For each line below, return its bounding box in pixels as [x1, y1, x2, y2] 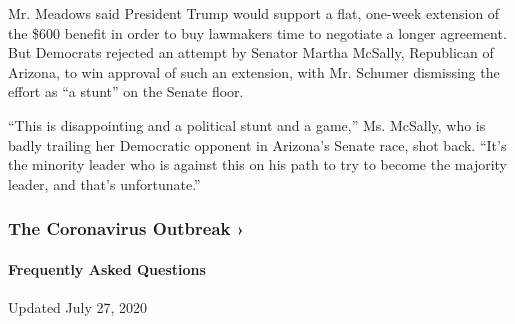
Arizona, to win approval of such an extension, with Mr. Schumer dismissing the [8, 61, 500, 82]
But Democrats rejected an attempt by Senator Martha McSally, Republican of [8, 42, 494, 63]
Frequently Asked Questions [8, 258, 206, 279]
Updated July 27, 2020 [8, 296, 148, 317]
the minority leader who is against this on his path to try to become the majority [8, 154, 508, 175]
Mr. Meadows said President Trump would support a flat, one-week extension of [8, 3, 500, 23]
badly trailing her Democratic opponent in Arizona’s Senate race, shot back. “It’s [8, 134, 507, 155]
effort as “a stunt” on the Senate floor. [8, 81, 244, 102]
